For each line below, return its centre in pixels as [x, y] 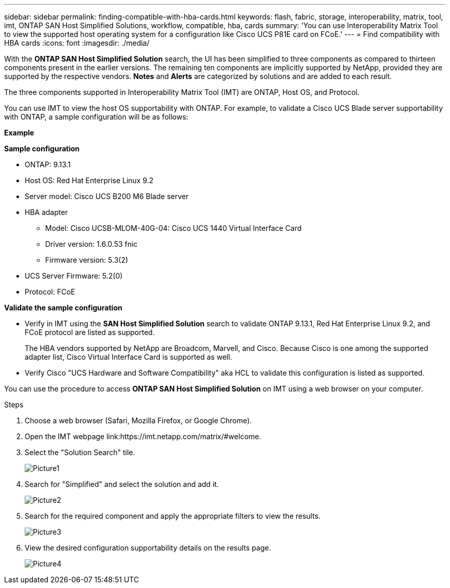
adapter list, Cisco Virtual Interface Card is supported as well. [128, 357]
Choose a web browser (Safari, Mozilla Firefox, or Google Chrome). [138, 420]
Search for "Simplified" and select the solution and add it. [122, 484]
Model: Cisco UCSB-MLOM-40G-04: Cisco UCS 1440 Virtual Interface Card [174, 228]
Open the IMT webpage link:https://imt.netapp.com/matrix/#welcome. [143, 436]
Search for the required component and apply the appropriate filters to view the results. [173, 516]
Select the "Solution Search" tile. [80, 452]
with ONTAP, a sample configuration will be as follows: [96, 117]
